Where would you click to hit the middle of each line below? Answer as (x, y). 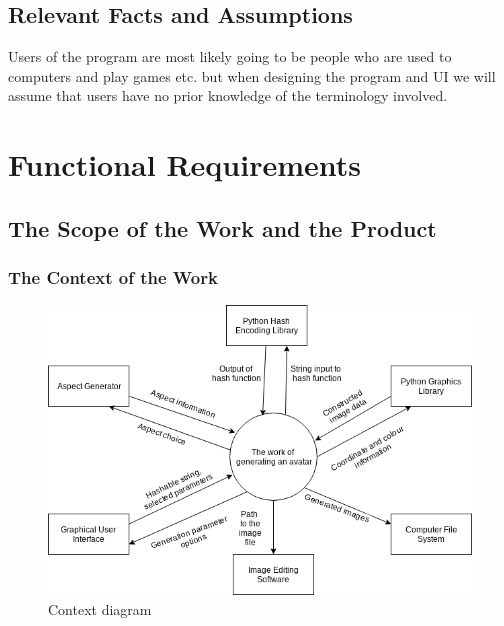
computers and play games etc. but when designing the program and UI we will (252, 75)
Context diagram (100, 608)
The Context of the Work (113, 277)
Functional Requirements (184, 164)
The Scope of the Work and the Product (222, 227)
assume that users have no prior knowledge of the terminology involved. (228, 95)
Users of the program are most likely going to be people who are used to (230, 56)
